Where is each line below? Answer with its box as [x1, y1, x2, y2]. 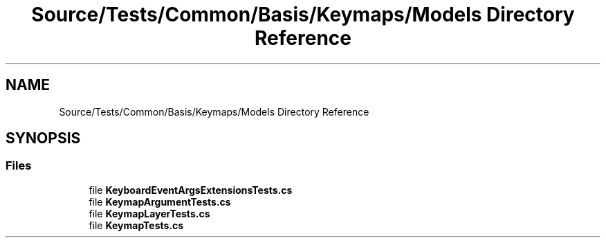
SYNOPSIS [6, 129, 81, 147]
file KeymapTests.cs [89, 219, 184, 231]
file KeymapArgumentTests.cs [89, 195, 231, 208]
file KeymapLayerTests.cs [89, 207, 210, 219]
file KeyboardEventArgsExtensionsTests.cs [89, 183, 293, 196]
